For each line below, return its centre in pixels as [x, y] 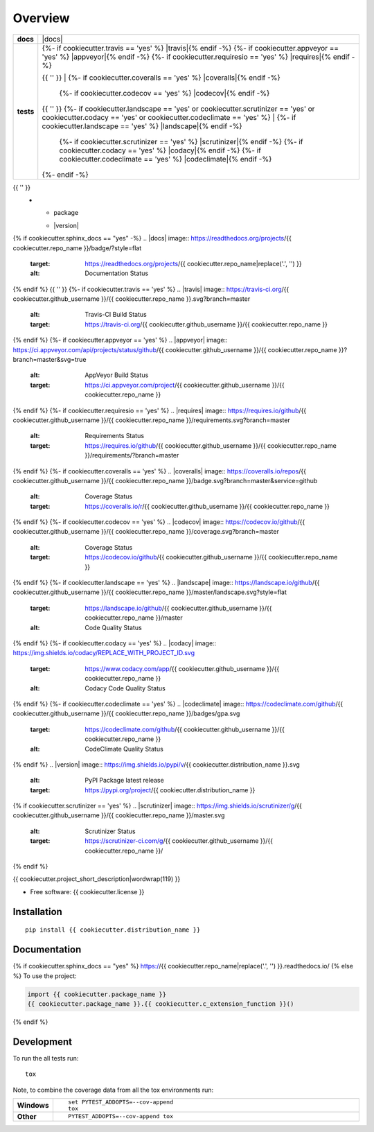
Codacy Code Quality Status [125, 688]
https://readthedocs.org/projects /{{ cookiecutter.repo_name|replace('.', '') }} [194, 263]
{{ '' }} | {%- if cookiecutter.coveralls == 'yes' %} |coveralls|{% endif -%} [161, 78]
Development [43, 1042]
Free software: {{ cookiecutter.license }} [87, 891]
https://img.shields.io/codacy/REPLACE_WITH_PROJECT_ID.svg [104, 653]
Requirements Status [115, 436]
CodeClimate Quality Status [124, 749]
